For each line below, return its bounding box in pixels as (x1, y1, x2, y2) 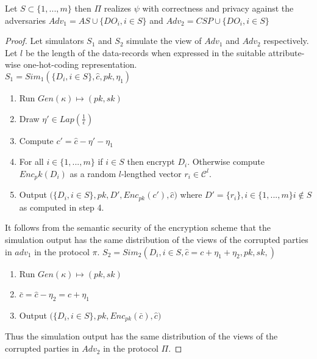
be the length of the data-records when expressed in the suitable (25, 46, 266, 59)
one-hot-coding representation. (23, 58, 137, 71)
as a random (69, 167, 116, 179)
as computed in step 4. (19, 200, 104, 213)
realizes (104, 2, 132, 14)
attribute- (268, 46, 305, 59)
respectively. (263, 34, 309, 47)
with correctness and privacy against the (142, 2, 294, 14)
